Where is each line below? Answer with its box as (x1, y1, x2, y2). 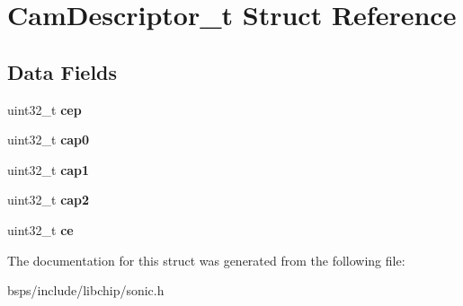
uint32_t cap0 (7, 130, 90, 149)
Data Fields (7, 57, 118, 85)
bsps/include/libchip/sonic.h (7, 281, 165, 300)
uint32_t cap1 (7, 160, 90, 179)
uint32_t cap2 (7, 190, 90, 209)
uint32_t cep (7, 100, 82, 118)
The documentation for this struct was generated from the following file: (7, 250, 405, 269)
